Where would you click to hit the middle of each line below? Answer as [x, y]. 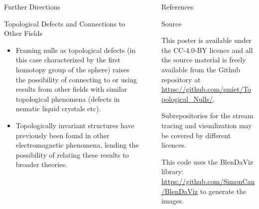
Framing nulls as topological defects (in [76, 50]
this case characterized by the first [68, 60]
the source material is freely [203, 60]
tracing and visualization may [206, 125]
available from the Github [200, 69]
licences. [174, 145]
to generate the [223, 191]
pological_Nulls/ [187, 99]
